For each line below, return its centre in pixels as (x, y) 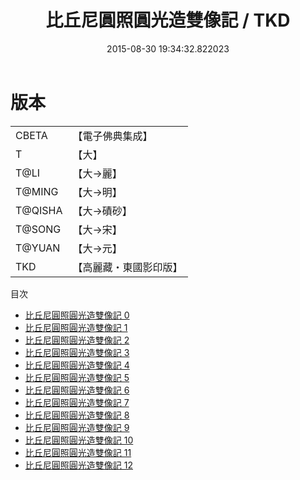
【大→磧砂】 (102, 211)
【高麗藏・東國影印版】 (127, 267)
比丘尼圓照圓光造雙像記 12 (78, 465)
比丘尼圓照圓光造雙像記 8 (77, 415)
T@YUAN (38, 248)
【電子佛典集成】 (112, 136)
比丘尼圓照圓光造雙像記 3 (77, 352)
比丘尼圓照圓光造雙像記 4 (77, 365)
